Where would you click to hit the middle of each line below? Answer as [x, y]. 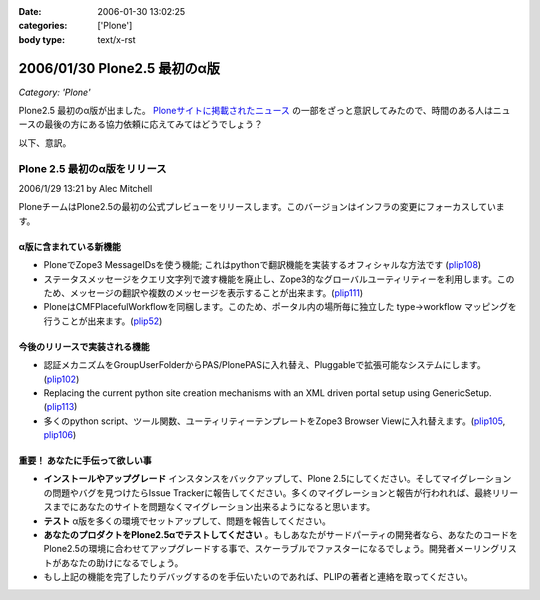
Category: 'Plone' [54, 92]
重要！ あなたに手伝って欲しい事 [85, 461]
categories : [43, 26]
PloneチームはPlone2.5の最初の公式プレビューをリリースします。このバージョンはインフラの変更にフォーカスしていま [261, 207]
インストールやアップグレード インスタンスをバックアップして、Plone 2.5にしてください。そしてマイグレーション [277, 479]
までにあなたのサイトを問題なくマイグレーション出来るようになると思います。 [213, 507]
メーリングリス [486, 549]
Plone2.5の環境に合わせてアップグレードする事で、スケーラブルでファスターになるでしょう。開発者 [249, 549]
